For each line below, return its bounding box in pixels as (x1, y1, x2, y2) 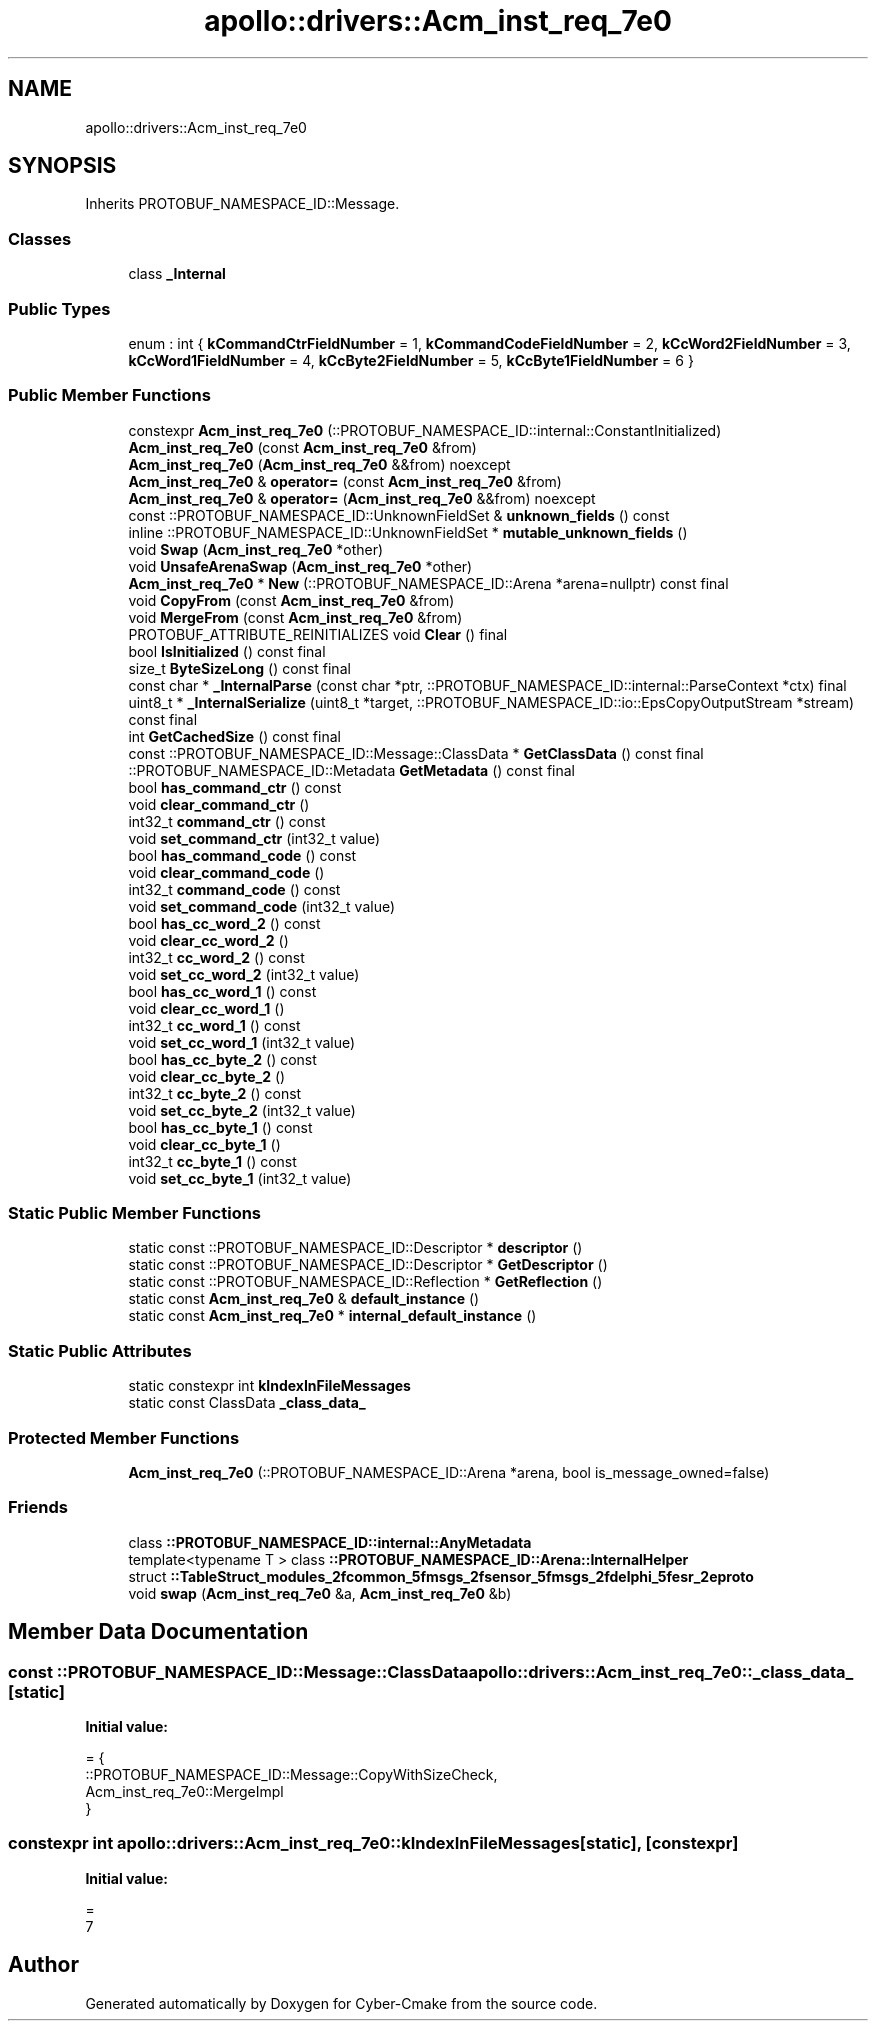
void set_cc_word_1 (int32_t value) (128, 1033, 356, 1051)
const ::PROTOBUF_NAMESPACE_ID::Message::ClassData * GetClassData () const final (128, 744, 704, 762)
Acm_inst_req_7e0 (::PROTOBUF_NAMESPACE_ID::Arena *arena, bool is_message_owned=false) (128, 1463, 770, 1481)
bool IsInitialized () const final (128, 642, 326, 660)
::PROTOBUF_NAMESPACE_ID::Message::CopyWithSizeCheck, (85, 1765, 498, 1783)
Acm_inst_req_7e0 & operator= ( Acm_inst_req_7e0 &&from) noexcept (128, 489, 596, 507)
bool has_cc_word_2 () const (128, 914, 321, 932)
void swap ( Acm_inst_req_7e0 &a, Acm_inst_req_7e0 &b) (128, 1584, 512, 1602)
